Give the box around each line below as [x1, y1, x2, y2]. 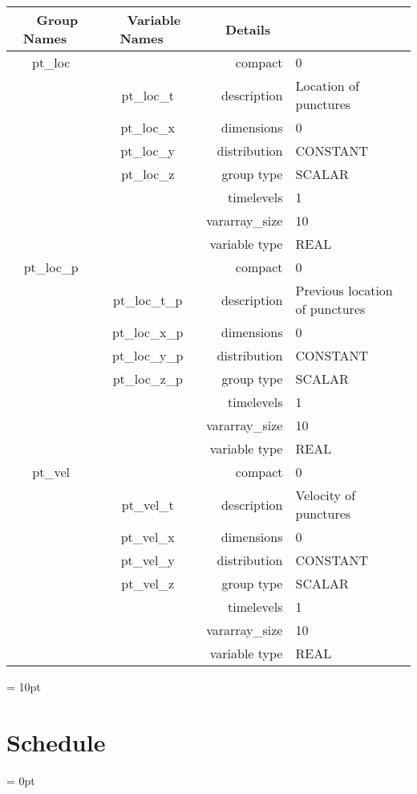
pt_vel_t [121, 495, 174, 514]
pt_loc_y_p [112, 346, 184, 364]
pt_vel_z [121, 574, 175, 592]
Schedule [6, 725, 106, 758]
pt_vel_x [120, 527, 175, 546]
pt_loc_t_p [113, 290, 183, 309]
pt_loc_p [23, 258, 79, 276]
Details [225, 19, 271, 39]
